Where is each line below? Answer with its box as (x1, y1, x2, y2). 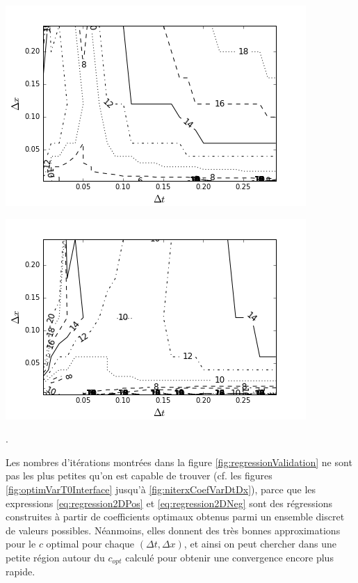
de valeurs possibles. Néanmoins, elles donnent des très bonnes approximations (6, 522, 341, 537)
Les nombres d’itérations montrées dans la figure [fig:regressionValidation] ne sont (6, 454, 352, 469)
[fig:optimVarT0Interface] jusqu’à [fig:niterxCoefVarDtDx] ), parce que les (6, 481, 316, 496)
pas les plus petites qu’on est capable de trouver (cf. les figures (6, 468, 272, 483)
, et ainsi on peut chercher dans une (184, 536, 337, 551)
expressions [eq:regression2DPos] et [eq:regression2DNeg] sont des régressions (6, 495, 333, 510)
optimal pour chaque (46, 536, 135, 551)
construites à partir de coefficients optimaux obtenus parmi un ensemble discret (6, 509, 345, 524)
